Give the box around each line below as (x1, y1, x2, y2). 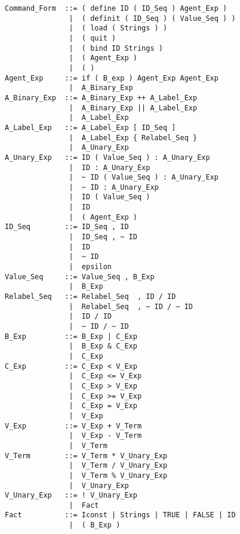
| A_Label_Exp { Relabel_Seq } (69, 133, 198, 142)
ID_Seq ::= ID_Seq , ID (5, 223, 129, 231)
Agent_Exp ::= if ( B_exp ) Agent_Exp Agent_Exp (5, 73, 219, 82)
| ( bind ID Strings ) (69, 44, 163, 53)
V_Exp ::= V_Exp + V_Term (5, 421, 142, 430)
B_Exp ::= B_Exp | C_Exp (5, 332, 137, 341)
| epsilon (69, 263, 112, 271)
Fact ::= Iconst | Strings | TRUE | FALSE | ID (5, 511, 236, 520)
